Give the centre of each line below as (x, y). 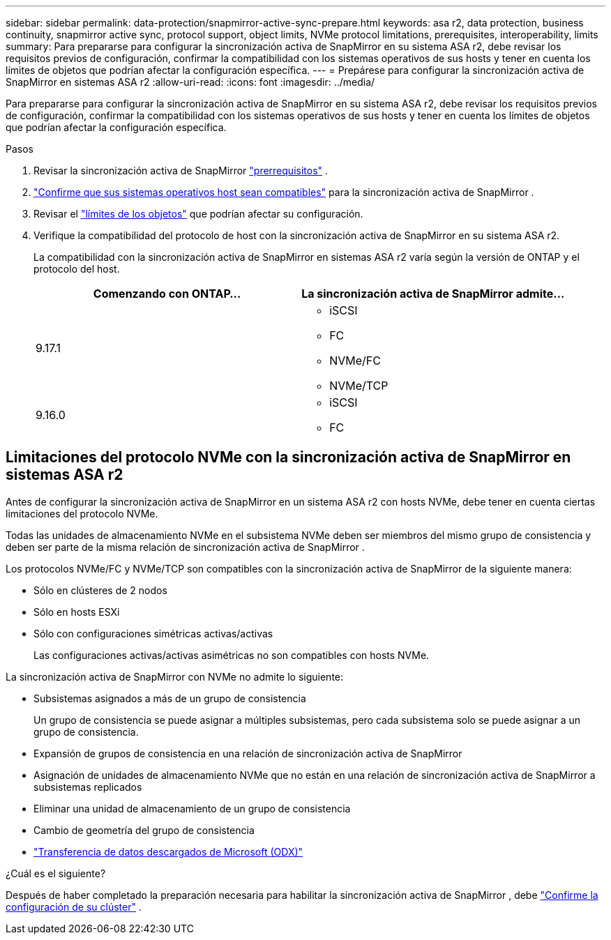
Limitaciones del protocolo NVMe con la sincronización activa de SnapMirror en (288, 457)
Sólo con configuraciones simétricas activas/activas (153, 633)
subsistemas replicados (88, 787)
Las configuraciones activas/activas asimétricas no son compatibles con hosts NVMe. (232, 655)
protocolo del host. (77, 269)
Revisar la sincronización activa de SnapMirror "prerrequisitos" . (181, 170)
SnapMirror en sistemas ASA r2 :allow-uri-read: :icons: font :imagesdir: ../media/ (190, 82)
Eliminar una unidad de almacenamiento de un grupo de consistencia (192, 808)
